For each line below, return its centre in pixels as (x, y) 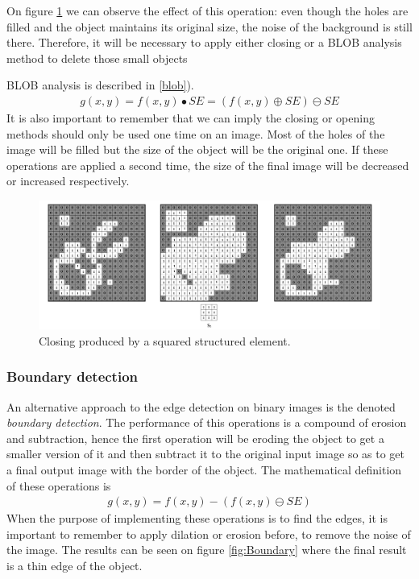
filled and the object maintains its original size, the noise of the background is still (209, 26)
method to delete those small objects (97, 58)
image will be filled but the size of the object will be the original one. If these (197, 149)
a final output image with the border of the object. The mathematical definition (204, 469)
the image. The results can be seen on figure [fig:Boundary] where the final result (207, 550)
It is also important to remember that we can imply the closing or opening (191, 118)
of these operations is (59, 485)
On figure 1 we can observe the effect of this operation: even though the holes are (207, 10)
